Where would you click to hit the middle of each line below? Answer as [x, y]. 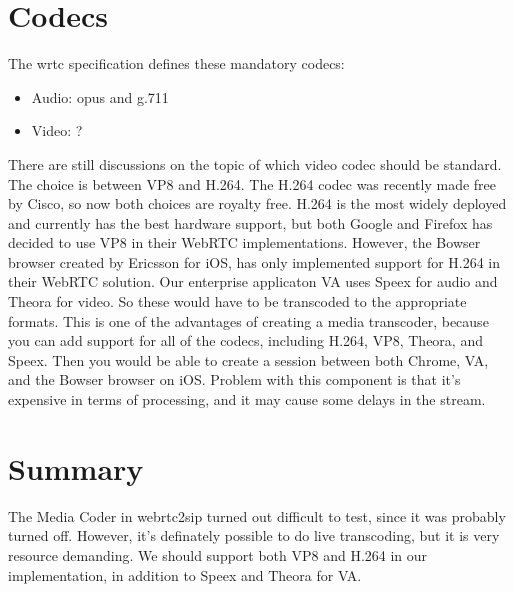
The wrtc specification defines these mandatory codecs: [176, 63]
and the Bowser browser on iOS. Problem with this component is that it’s [234, 379]
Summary [76, 467]
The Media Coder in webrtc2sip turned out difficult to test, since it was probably [257, 515]
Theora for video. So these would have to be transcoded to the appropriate [237, 301]
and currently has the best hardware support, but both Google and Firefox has [250, 222]
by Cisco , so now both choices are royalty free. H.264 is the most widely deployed [257, 203]
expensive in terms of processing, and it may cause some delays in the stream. [247, 399]
